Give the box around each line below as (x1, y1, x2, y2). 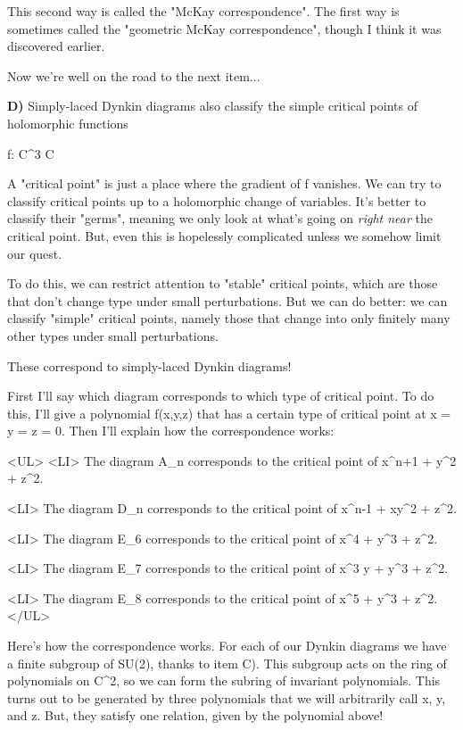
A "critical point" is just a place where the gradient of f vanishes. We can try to (7, 174, 442, 193)
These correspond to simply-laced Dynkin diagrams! (7, 356, 292, 375)
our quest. (7, 244, 62, 262)
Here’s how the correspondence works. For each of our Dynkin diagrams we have (7, 636, 447, 655)
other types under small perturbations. (7, 326, 219, 344)
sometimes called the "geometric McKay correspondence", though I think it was (7, 19, 442, 37)
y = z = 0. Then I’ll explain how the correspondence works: (7, 421, 335, 440)
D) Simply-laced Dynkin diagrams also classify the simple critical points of (7, 96, 418, 115)
